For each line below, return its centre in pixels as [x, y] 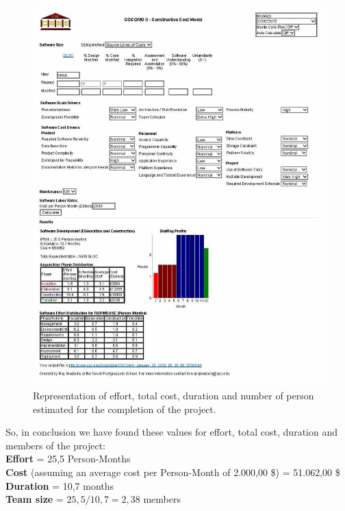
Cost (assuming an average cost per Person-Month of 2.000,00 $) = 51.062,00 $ [173, 472]
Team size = [35, 499]
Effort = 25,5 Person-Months [68, 459]
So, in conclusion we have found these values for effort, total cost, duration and [171, 432]
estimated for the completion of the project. [125, 409]
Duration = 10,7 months [60, 485]
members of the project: [55, 445]
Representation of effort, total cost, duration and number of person [174, 395]
